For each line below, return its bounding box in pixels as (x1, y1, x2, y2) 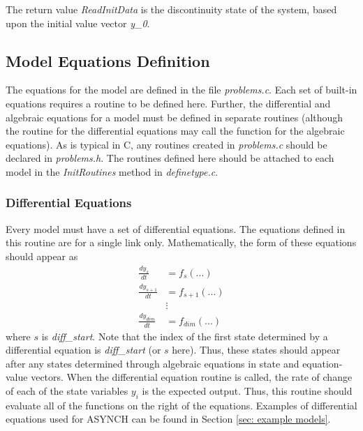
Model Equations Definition (6, 50, 210, 71)
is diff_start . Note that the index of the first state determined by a (41, 328, 328, 343)
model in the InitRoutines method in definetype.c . (6, 164, 218, 179)
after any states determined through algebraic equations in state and (6, 356, 299, 370)
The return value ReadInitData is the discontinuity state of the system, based (6, 2, 337, 16)
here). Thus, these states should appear (172, 342, 341, 357)
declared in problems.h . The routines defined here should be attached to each (6, 151, 334, 165)
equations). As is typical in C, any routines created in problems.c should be (6, 137, 327, 151)
